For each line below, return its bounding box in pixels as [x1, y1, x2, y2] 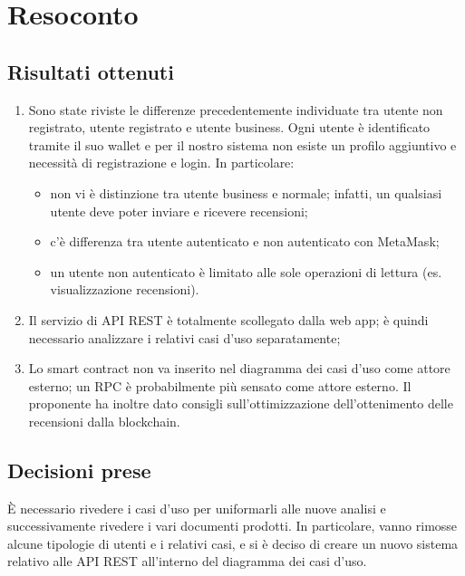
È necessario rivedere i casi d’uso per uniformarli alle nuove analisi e [7, 498, 386, 517]
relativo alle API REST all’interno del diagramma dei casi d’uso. [7, 552, 367, 571]
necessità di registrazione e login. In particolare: [28, 153, 295, 172]
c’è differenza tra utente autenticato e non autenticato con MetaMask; [50, 232, 440, 251]
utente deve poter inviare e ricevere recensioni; [50, 201, 308, 220]
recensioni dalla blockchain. [28, 411, 180, 430]
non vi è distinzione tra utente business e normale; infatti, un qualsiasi [50, 183, 442, 202]
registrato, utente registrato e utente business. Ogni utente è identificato [28, 118, 431, 137]
